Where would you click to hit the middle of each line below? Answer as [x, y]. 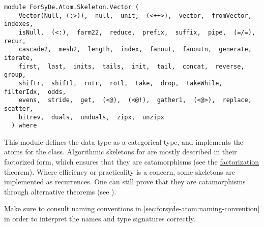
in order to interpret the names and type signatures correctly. [100, 218]
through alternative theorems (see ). [60, 191]
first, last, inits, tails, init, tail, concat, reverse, [131, 66]
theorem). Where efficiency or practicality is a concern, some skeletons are [120, 171]
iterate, [19, 58]
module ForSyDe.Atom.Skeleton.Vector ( [71, 7]
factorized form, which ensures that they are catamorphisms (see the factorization [132, 162]
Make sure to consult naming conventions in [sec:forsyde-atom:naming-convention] [132, 208]
